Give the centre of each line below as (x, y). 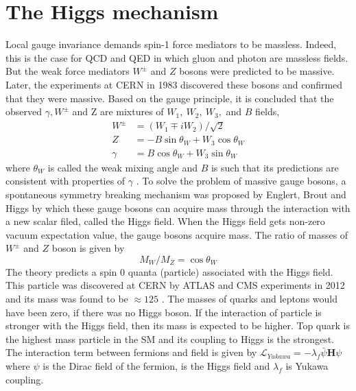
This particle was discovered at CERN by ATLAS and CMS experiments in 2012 (175, 285)
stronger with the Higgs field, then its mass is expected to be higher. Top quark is (178, 325)
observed (24, 111)
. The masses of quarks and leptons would (250, 299)
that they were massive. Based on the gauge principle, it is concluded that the (170, 98)
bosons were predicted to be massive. (257, 71)
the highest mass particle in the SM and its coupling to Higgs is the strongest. (170, 339)
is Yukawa (307, 366)
